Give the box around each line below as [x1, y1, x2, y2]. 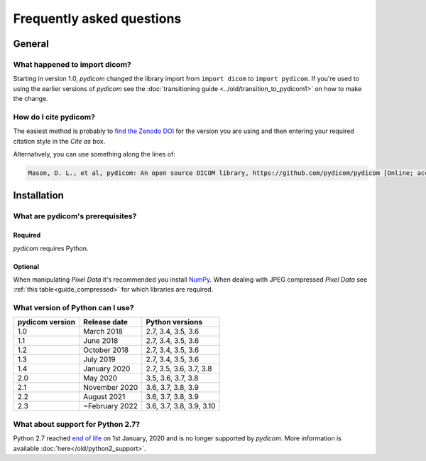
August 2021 [82, 392, 126, 402]
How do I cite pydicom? [13, 112, 96, 122]
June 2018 [82, 336, 119, 346]
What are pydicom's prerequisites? [13, 211, 137, 221]
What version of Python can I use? [13, 303, 134, 313]
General [13, 38, 50, 50]
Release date [82, 317, 128, 327]
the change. [13, 95, 49, 103]
